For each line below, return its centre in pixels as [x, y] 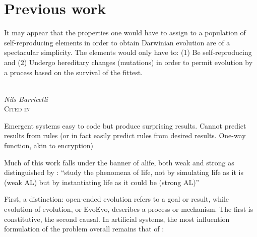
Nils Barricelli [26, 99]
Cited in [17, 109]
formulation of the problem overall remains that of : [84, 229]
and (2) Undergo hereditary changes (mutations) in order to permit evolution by [128, 62]
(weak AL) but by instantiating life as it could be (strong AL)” [102, 182]
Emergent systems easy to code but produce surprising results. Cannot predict [125, 125]
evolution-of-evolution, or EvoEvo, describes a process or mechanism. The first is [129, 209]
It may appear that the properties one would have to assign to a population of [125, 33]
